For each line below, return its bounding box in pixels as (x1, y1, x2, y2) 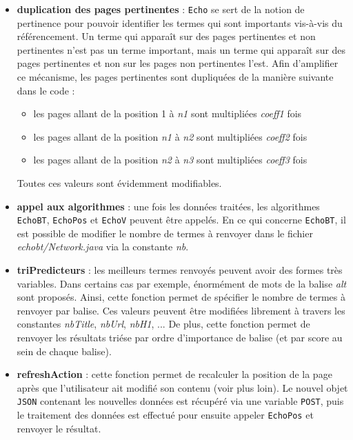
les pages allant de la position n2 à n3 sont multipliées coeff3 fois (33, 152, 307, 167)
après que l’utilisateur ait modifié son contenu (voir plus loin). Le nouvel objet (17, 380, 348, 394)
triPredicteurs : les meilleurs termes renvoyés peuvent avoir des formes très (17, 263, 343, 277)
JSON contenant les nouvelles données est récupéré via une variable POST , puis (17, 394, 344, 408)
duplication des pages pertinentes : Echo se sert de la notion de (17, 2, 305, 16)
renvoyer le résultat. (17, 421, 101, 435)
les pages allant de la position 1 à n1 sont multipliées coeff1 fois (33, 106, 302, 121)
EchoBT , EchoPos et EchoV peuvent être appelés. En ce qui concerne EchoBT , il (17, 212, 346, 227)
